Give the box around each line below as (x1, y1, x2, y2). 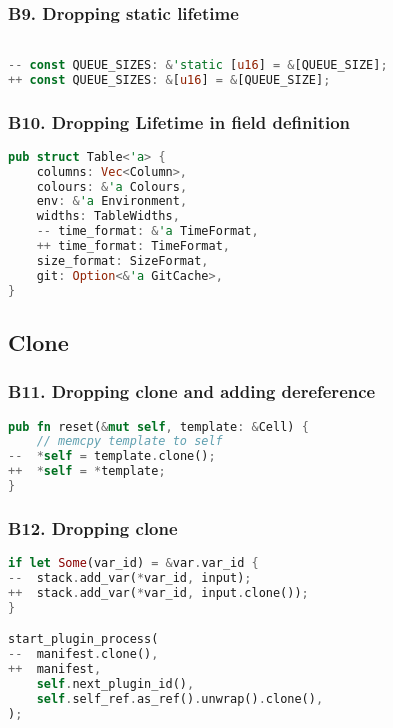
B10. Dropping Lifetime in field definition (8, 109, 351, 134)
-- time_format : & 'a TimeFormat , (36, 224, 259, 239)
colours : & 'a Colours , (36, 179, 188, 194)
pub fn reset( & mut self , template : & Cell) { (8, 419, 309, 434)
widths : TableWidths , (36, 209, 180, 224)
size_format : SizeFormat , (36, 253, 209, 268)
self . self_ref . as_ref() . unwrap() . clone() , (36, 691, 324, 706)
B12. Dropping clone (8, 515, 178, 540)
